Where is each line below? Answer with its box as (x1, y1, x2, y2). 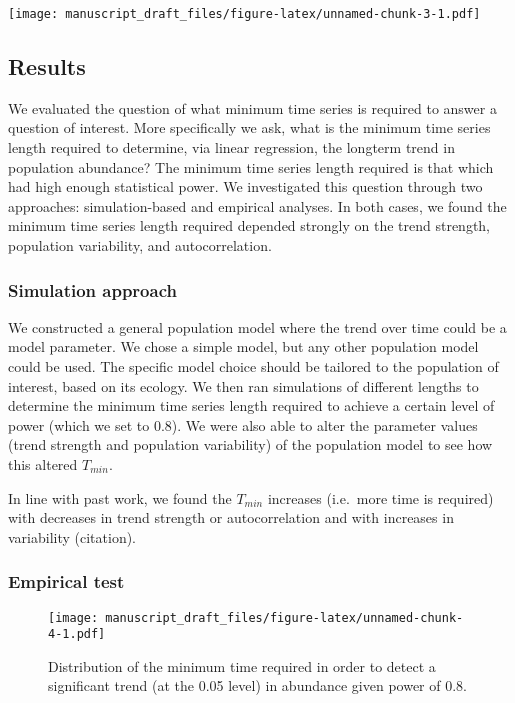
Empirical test (8, 569, 125, 594)
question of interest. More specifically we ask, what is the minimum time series (8, 117, 491, 138)
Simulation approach (8, 277, 177, 302)
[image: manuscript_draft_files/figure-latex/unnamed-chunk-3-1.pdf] (8, 7, 481, 21)
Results (8, 51, 86, 82)
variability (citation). (8, 526, 137, 547)
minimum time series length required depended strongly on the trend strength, (8, 215, 491, 236)
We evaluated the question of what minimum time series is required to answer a (8, 97, 497, 118)
